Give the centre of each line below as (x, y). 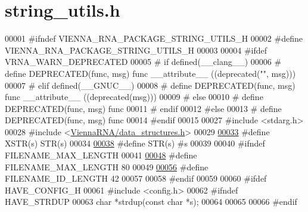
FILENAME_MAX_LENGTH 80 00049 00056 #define (107, 166)
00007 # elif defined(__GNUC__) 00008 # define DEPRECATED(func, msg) (150, 85)
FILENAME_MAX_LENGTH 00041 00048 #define (101, 155)
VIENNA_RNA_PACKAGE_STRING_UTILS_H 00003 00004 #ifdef (136, 50)
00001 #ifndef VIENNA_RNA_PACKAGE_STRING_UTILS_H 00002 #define (154, 38)
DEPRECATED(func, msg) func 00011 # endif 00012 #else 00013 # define (143, 108)
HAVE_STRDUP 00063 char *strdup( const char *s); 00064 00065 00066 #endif (151, 202)
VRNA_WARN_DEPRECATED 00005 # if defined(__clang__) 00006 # (143, 62)
